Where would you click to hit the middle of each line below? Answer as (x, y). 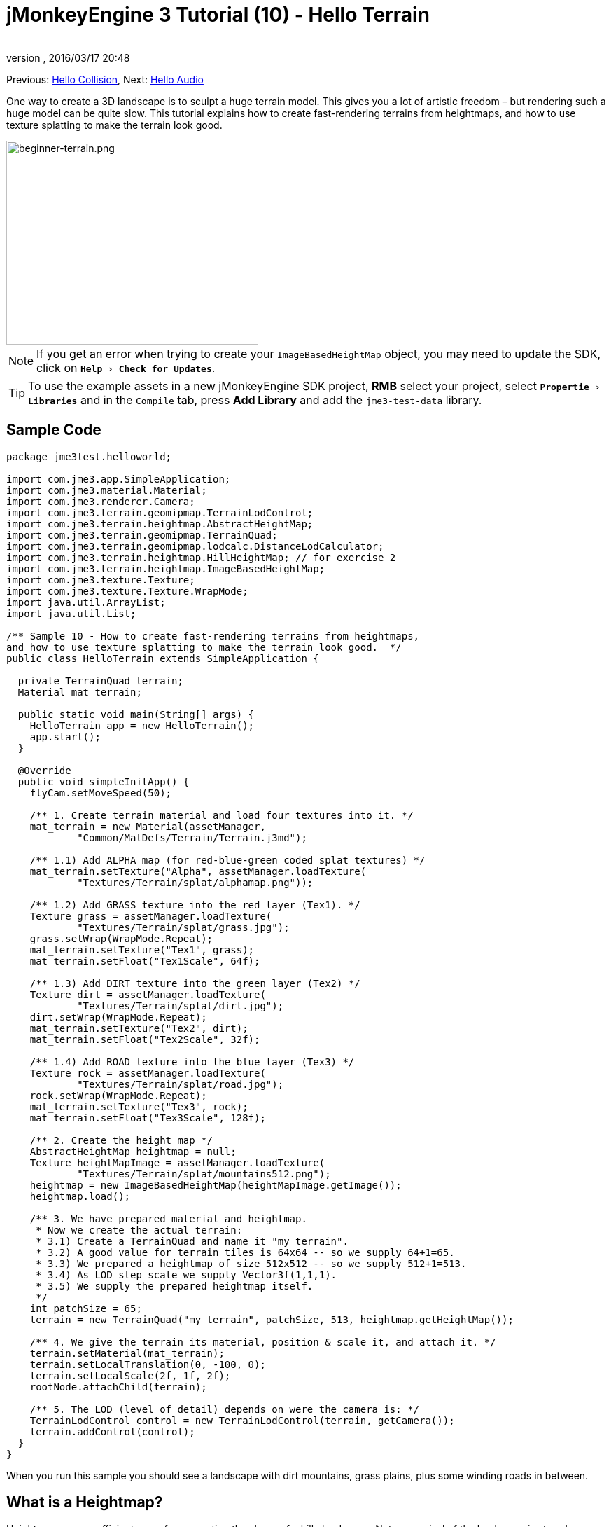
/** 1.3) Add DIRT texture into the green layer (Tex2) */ (195, 983)
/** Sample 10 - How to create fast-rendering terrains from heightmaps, (213, 636)
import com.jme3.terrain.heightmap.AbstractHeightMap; (160, 524)
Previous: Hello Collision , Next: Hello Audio (105, 79)
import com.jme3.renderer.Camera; (101, 501)
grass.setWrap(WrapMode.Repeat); (121, 938)
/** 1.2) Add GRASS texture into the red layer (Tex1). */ (195, 905)
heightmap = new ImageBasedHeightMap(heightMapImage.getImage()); (216, 1185)
